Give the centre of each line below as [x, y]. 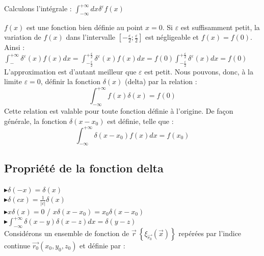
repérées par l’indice [210, 233]
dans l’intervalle [91, 37]
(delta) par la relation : [161, 81]
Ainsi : [15, 47]
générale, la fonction [36, 121]
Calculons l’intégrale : [38, 8]
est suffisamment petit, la [220, 27]
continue [17, 245]
